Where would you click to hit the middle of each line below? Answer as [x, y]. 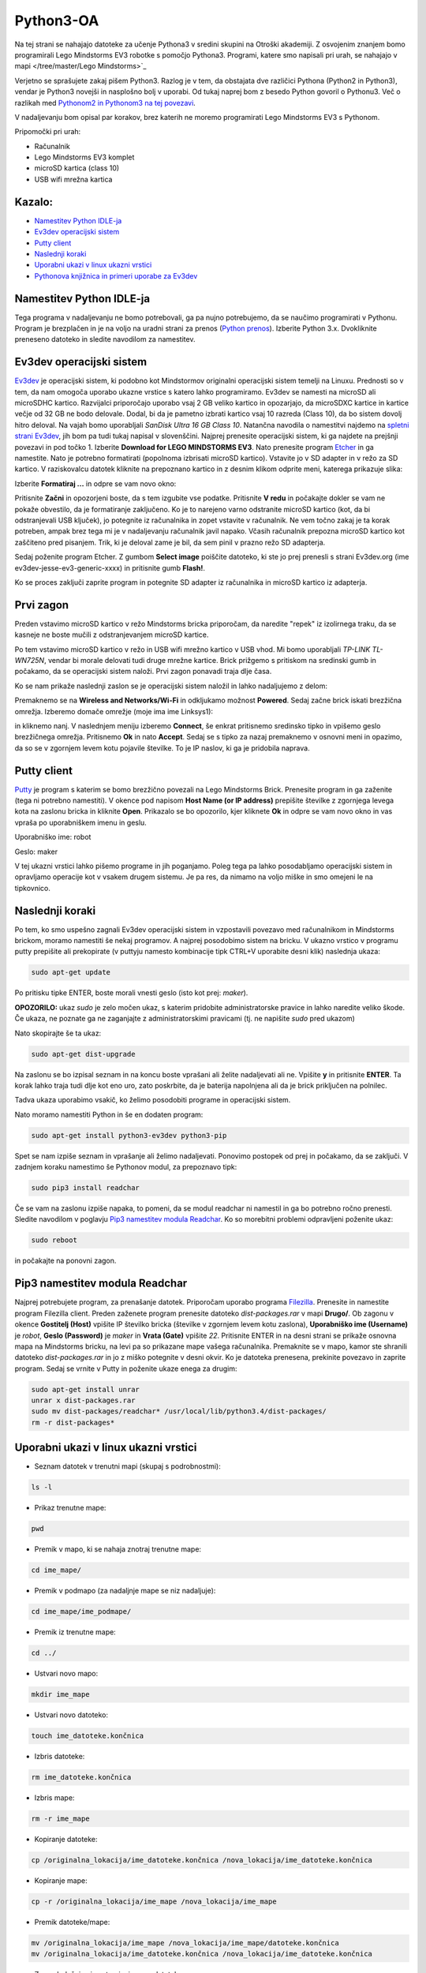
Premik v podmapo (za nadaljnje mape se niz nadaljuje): [125, 1591]
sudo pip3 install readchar [85, 1188]
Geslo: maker [36, 852]
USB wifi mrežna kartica [73, 179]
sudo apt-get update [71, 972]
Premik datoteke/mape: [72, 1922]
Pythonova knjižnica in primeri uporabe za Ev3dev [116, 275]
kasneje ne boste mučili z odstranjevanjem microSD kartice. [112, 635]
